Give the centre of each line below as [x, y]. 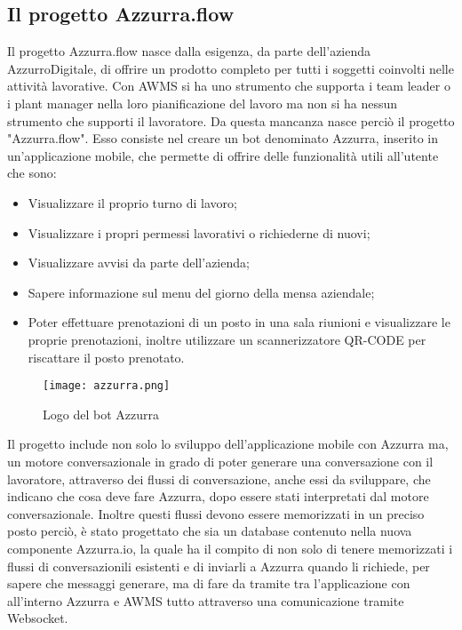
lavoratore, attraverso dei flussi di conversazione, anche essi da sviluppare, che [219, 478]
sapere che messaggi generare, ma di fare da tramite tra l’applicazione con [209, 583]
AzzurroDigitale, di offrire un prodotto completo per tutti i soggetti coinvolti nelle [231, 68]
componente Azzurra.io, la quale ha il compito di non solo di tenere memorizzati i [230, 548]
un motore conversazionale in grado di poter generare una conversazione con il [220, 461]
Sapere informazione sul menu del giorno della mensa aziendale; [201, 292]
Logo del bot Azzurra [101, 414]
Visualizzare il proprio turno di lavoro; [132, 202]
